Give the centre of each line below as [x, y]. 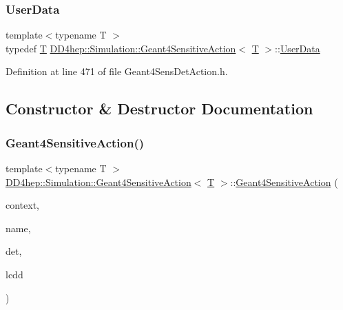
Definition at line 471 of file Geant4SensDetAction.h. [117, 71]
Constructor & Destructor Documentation [159, 108]
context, [22, 205]
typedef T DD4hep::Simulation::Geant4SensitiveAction [121, 48]
